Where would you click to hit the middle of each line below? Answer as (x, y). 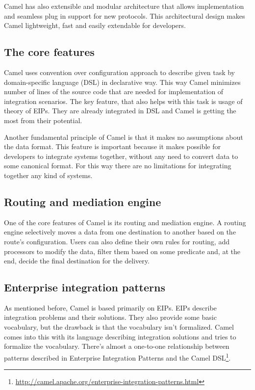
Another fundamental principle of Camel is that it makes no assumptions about (124, 137)
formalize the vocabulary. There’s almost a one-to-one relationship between (117, 346)
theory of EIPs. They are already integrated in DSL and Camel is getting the (120, 111)
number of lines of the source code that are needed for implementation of (114, 91)
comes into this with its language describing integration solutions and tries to (120, 336)
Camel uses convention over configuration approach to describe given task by (120, 72)
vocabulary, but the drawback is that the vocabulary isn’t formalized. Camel (119, 327)
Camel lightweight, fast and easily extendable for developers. (95, 25)
